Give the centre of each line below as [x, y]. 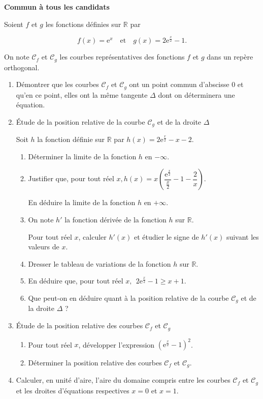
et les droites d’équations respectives [73, 390]
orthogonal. [22, 67]
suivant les [242, 236]
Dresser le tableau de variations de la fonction [100, 263]
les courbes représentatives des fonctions [122, 57]
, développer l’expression [117, 344]
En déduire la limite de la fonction [82, 202]
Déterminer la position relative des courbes [95, 363]
